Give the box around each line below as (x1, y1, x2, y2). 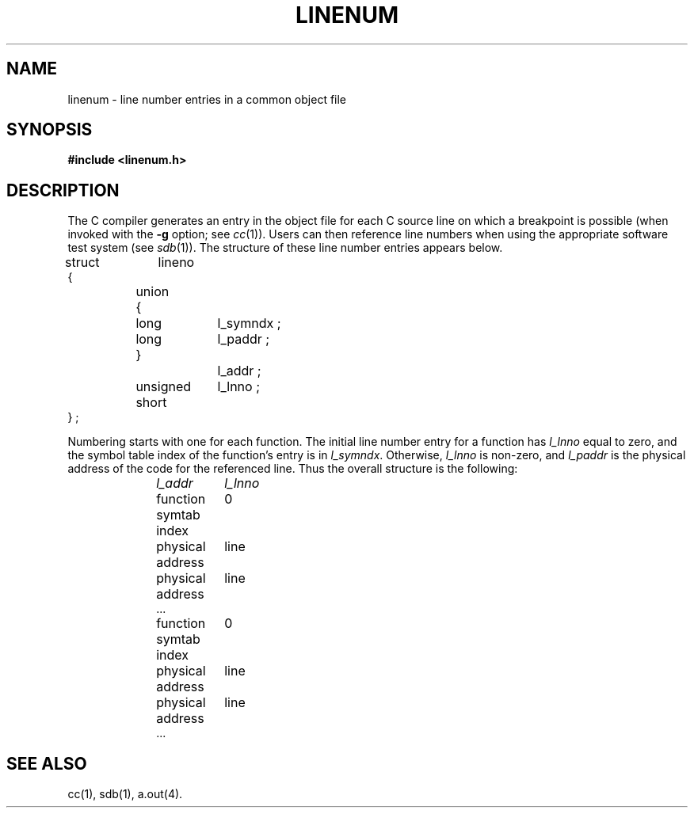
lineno (158, 254, 195, 271)
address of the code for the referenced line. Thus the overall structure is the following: (67, 462, 518, 476)
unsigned (135, 378, 192, 395)
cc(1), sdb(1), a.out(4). (67, 787, 183, 801)
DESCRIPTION (6, 180, 120, 200)
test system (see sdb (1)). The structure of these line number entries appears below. (67, 241, 503, 255)
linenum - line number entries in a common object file (67, 92, 347, 106)
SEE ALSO (6, 753, 87, 774)
